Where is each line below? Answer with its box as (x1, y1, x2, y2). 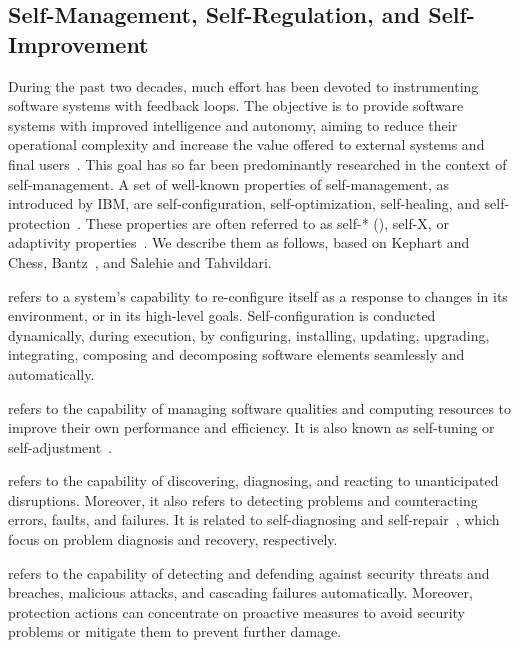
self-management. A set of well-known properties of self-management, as (8, 173, 450, 194)
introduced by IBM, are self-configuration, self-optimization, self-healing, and (8, 193, 480, 214)
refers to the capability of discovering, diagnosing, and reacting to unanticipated (8, 470, 499, 491)
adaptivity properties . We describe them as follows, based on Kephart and (8, 232, 470, 253)
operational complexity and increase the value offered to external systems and (8, 134, 485, 155)
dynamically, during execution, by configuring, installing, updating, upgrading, (8, 324, 490, 345)
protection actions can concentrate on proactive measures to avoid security (8, 601, 466, 622)
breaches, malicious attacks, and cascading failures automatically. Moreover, (8, 582, 473, 603)
